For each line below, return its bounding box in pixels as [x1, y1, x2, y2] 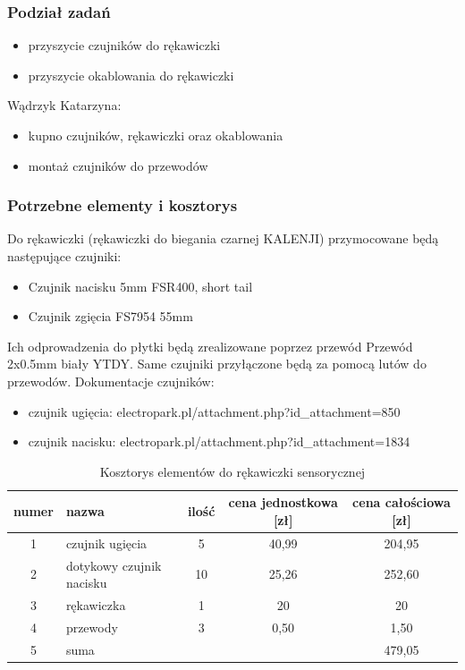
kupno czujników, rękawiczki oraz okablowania [28, 126, 283, 144]
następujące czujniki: [7, 247, 122, 265]
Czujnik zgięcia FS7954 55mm [28, 307, 193, 326]
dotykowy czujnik [65, 556, 162, 574]
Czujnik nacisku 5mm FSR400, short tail [28, 276, 253, 295]
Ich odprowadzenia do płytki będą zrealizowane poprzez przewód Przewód [7, 336, 413, 355]
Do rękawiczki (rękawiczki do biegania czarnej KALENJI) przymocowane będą [7, 229, 439, 248]
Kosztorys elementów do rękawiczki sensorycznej [99, 462, 366, 480]
